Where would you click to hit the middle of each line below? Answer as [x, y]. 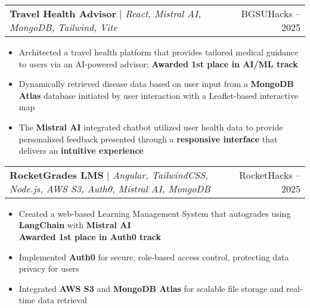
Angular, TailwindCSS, [160, 175]
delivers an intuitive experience [81, 150]
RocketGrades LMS [57, 175]
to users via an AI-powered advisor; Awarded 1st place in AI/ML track [158, 63]
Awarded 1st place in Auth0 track [90, 236]
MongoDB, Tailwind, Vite [63, 27]
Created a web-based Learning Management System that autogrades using [155, 213]
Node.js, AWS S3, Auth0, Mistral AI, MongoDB [110, 188]
